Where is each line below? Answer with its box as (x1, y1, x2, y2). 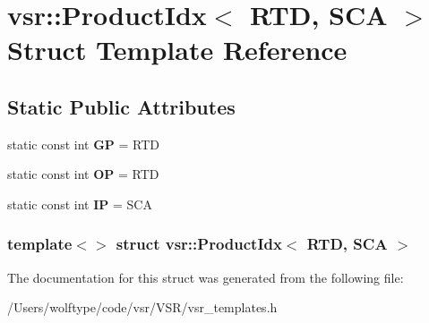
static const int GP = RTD (7, 134, 160, 153)
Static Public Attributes (7, 92, 236, 120)
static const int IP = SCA (7, 194, 152, 213)
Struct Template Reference (7, 31, 347, 68)
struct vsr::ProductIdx (116, 233, 282, 255)
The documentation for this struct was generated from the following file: (7, 268, 404, 286)
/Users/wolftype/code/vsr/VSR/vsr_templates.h (7, 298, 278, 317)
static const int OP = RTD (7, 165, 159, 183)
